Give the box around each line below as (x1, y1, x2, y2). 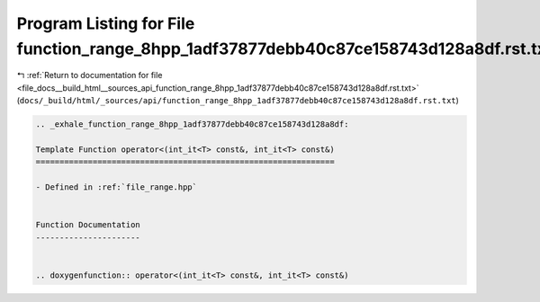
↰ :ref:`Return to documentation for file (16, 70, 163, 81)
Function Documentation (35, 220, 141, 230)
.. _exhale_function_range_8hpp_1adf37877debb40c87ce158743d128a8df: (35, 120, 349, 129)
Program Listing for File (16, 13, 195, 33)
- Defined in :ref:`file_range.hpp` (35, 182, 198, 192)
